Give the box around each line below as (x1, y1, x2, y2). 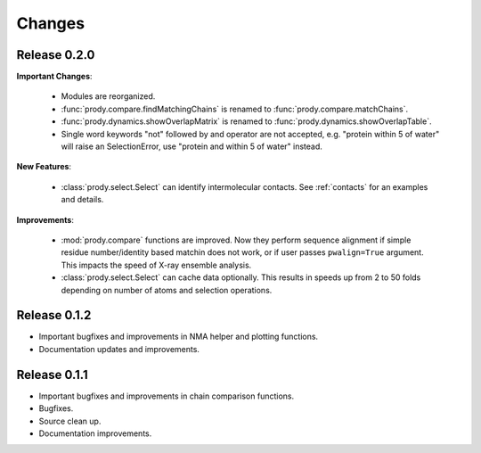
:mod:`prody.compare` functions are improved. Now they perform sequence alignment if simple (61, 235, 412, 245)
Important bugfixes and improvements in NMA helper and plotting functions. (38, 331, 319, 342)
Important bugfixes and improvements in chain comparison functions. (38, 391, 295, 401)
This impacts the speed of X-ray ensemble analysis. (61, 259, 252, 270)
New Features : (16, 161, 71, 172)
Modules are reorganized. (61, 91, 156, 102)
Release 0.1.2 (16, 308, 92, 323)
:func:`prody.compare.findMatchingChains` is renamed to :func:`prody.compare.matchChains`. (61, 103, 409, 114)
